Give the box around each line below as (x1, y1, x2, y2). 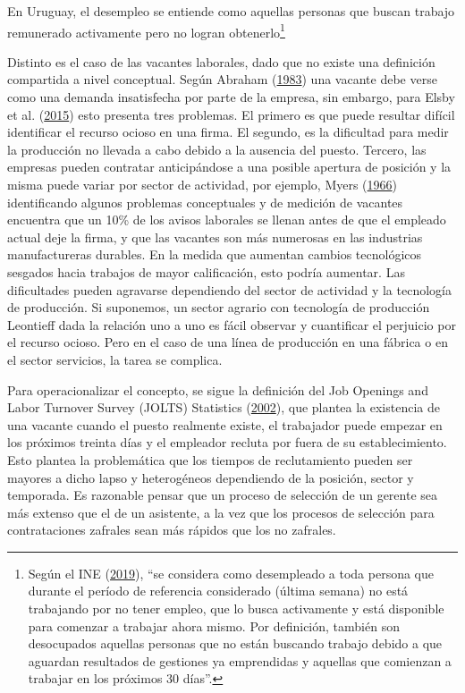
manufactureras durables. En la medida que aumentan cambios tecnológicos (7, 245, 422, 264)
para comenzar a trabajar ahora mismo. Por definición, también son (28, 616, 400, 635)
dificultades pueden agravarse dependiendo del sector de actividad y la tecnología (7, 280, 452, 299)
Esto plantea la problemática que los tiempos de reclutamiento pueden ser (7, 450, 413, 469)
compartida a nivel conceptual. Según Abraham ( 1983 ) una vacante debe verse (7, 70, 437, 89)
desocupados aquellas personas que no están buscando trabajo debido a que (28, 634, 443, 653)
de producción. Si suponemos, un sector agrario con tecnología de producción (7, 298, 430, 317)
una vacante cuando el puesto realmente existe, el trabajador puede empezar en (7, 415, 443, 434)
